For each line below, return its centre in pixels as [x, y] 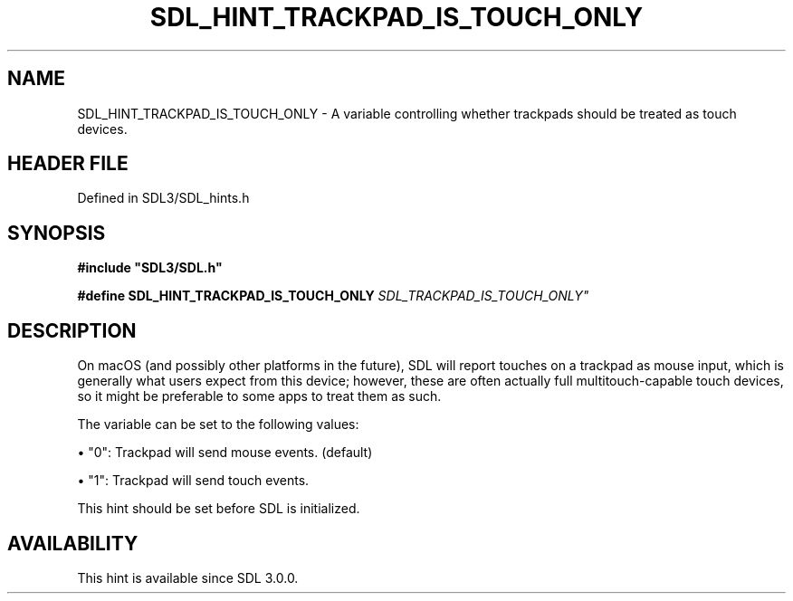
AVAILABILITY [73, 543]
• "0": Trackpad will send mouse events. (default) [225, 453]
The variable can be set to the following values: [218, 425]
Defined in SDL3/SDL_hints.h [163, 198]
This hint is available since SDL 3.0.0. [188, 577]
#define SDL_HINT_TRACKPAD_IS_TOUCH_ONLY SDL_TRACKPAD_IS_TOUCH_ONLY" [333, 296]
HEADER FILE [68, 164]
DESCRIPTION [72, 330]
